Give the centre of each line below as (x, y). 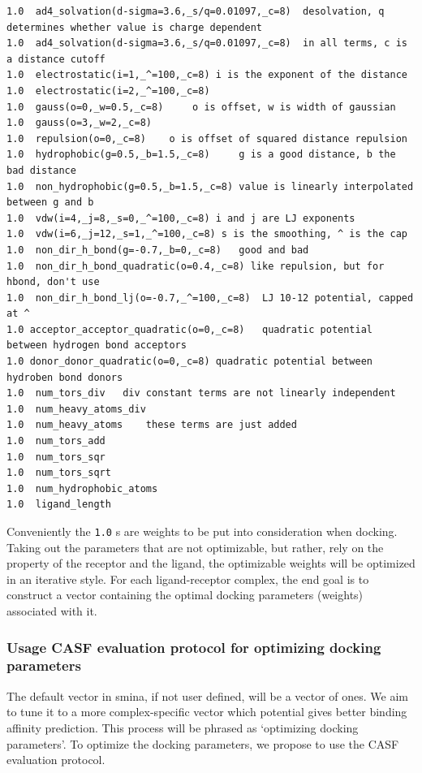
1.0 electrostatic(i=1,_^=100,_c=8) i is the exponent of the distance (207, 75)
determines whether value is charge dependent (134, 27)
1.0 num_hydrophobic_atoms (82, 488)
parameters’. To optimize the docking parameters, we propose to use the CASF (203, 743)
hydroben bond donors (65, 377)
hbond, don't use (53, 282)
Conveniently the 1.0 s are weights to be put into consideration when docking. (202, 531)
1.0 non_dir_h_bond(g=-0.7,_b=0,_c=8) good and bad (158, 250)
